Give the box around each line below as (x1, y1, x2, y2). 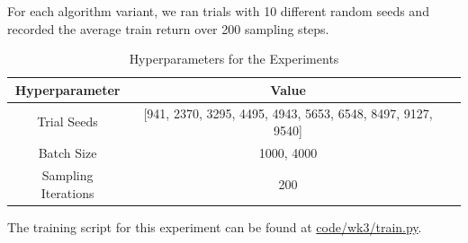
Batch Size (38, 143, 97, 162)
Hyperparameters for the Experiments (129, 49, 339, 68)
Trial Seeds (37, 112, 98, 131)
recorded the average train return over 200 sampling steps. (7, 19, 329, 38)
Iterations (40, 183, 94, 202)
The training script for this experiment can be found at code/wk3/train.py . (7, 217, 422, 236)
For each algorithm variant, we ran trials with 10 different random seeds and (7, 2, 429, 20)
